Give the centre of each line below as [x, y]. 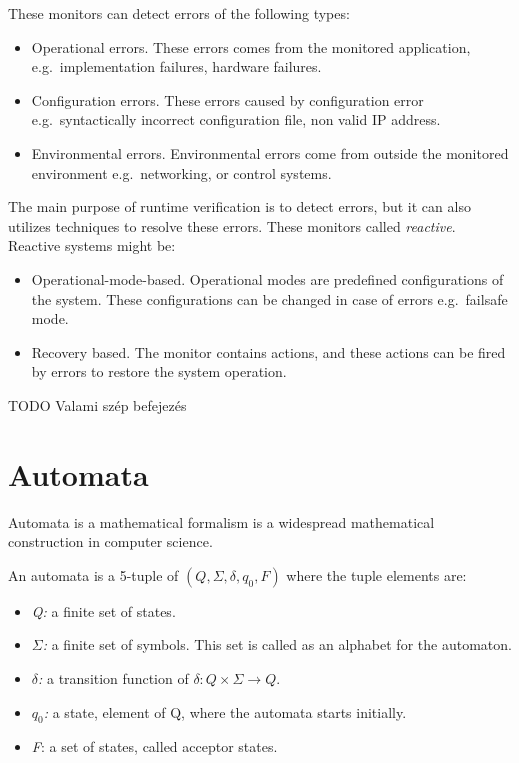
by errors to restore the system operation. [159, 371]
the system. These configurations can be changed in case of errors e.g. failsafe [269, 298]
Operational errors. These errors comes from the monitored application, [251, 46]
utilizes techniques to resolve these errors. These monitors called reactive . [232, 225]
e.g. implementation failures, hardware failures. [176, 66]
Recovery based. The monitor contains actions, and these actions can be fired [268, 351]
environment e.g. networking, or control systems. [181, 172]
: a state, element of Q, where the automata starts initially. [225, 711]
